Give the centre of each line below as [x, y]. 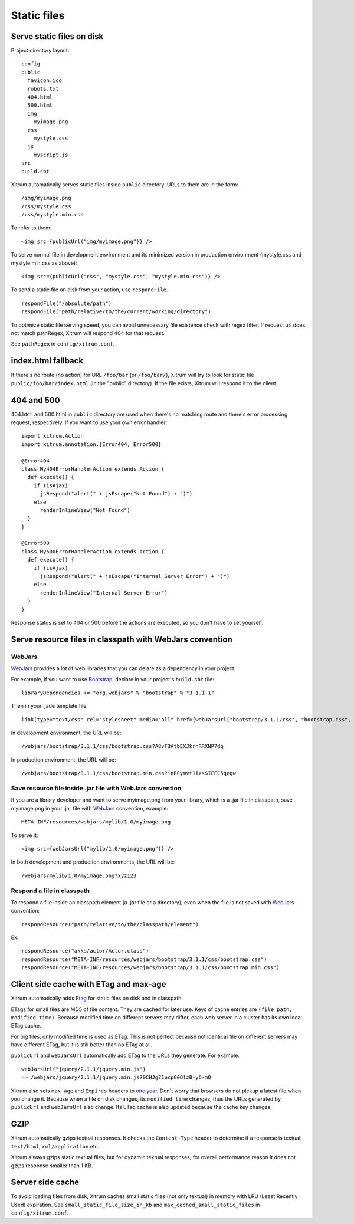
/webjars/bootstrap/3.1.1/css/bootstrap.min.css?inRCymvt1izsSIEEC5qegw [129, 773]
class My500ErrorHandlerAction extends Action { [93, 551]
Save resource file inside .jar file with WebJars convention [96, 789]
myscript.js [51, 155]
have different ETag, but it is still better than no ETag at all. [82, 1045]
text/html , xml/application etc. [55, 1146]
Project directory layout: [40, 51]
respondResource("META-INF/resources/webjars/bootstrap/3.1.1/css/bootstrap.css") [144, 959]
